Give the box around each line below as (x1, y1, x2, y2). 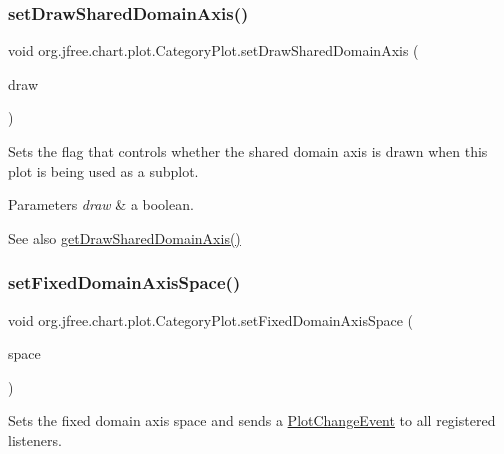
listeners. (8, 429, 62, 450)
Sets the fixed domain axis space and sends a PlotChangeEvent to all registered (8, 410, 496, 431)
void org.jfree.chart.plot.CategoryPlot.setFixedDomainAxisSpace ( (8, 309, 414, 330)
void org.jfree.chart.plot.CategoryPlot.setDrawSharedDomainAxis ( (8, 40, 419, 61)
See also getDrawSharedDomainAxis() (8, 227, 241, 248)
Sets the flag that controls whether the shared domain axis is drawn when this (8, 141, 488, 161)
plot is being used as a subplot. (8, 160, 199, 181)
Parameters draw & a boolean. (8, 194, 194, 215)
